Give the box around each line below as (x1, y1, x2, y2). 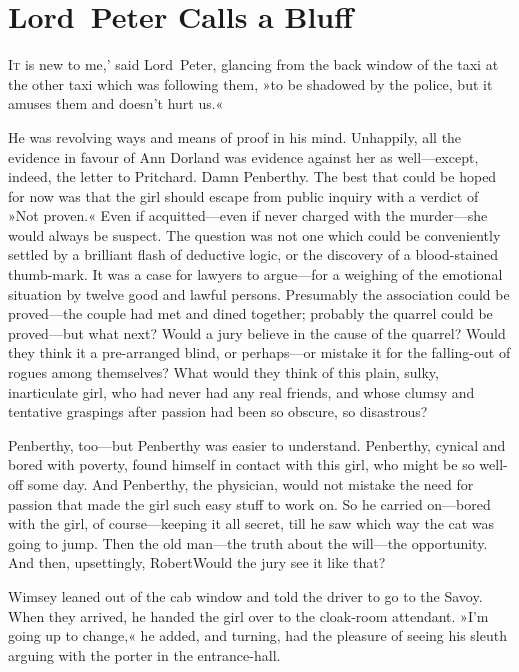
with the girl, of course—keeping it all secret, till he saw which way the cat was (8, 513, 495, 534)
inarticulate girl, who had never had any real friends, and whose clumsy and (8, 381, 475, 402)
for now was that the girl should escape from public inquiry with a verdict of (8, 185, 479, 206)
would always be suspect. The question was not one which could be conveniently (8, 224, 501, 245)
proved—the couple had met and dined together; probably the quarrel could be (8, 303, 493, 324)
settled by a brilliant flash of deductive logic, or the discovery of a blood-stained (8, 244, 499, 265)
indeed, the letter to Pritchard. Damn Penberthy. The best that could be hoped (8, 166, 497, 187)
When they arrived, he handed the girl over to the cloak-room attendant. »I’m (8, 605, 489, 626)
